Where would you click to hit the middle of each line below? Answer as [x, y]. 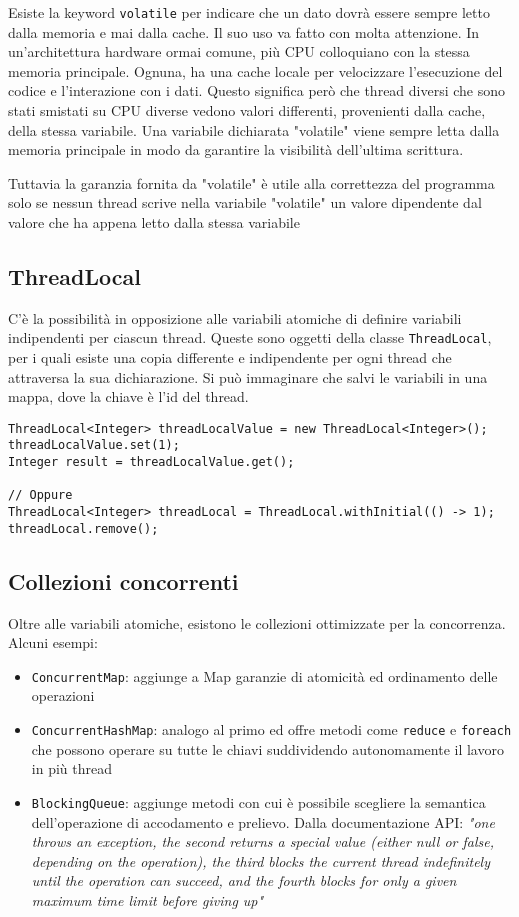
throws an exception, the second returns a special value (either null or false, [263, 841]
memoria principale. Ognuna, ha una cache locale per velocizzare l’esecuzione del [255, 70]
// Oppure [40, 495]
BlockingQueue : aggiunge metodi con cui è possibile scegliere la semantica [258, 801]
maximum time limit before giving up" [147, 899]
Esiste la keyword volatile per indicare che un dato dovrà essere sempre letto [249, 12]
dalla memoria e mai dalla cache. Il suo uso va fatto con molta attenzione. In [244, 31]
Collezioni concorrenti [123, 580]
